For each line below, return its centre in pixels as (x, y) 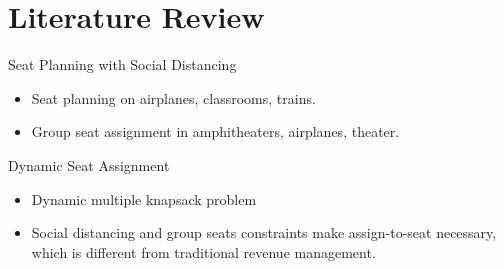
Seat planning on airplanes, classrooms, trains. (173, 97)
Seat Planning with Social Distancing (122, 64)
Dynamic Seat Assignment (89, 164)
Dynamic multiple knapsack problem (144, 198)
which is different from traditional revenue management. (203, 251)
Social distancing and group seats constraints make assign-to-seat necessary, (264, 232)
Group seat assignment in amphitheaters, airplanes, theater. (215, 131)
